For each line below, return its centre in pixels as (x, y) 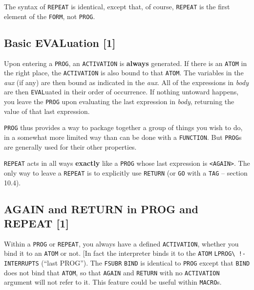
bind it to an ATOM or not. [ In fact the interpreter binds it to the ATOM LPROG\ (120, 253)
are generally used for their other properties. (70, 146)
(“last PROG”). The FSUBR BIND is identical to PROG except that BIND (146, 263)
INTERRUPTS (21, 264)
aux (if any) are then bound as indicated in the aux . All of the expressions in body (126, 82)
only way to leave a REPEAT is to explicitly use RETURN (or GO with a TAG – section (126, 172)
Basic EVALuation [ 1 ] (60, 42)
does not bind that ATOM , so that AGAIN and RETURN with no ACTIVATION (112, 272)
